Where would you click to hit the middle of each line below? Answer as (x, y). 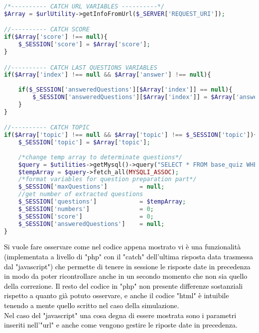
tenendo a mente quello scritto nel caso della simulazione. (92, 305)
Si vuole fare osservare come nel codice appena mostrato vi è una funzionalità (123, 247)
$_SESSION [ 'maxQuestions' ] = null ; (91, 187)
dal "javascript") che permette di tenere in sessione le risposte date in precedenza (127, 266)
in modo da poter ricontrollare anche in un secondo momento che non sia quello (126, 276)
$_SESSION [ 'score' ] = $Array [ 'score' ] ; (84, 45)
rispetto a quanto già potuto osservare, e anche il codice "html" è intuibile (117, 295)
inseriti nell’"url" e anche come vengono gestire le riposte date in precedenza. (121, 325)
